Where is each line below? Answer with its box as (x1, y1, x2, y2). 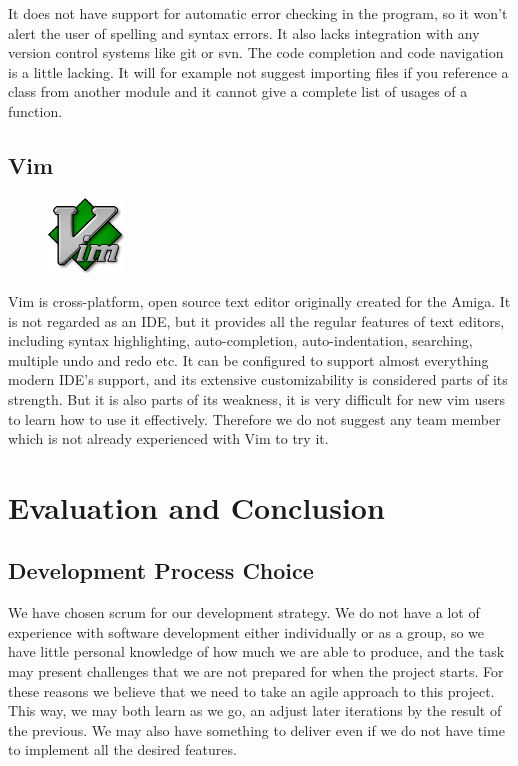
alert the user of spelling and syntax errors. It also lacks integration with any (8, 22, 480, 43)
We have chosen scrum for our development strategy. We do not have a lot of (8, 602, 480, 623)
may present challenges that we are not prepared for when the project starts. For (8, 661, 504, 682)
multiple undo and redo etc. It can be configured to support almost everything (8, 349, 489, 370)
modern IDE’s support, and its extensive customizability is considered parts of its (8, 369, 508, 390)
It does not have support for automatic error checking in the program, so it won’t (8, 3, 508, 23)
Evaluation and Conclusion (8, 486, 385, 527)
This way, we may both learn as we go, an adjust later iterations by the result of (8, 700, 502, 721)
